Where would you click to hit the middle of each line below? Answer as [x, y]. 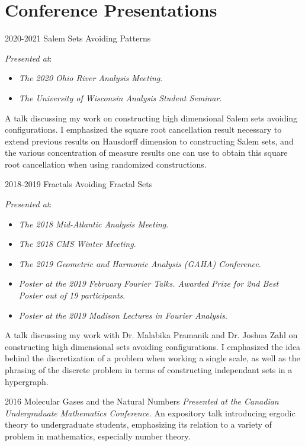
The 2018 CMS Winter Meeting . [77, 244]
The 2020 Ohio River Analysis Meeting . [91, 78]
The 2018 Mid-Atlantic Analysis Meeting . [94, 224]
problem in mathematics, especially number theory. [98, 436]
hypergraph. [27, 381]
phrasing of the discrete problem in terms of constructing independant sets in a [149, 370]
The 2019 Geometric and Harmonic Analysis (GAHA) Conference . [140, 263]
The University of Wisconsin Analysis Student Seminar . [120, 97]
